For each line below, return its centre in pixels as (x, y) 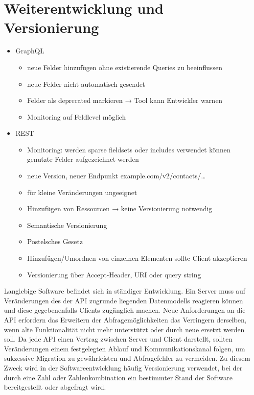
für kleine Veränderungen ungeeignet (82, 192)
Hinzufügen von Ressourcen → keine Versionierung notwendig (120, 209)
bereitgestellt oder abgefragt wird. (55, 387)
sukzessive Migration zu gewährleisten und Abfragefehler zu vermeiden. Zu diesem (127, 358)
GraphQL (30, 51)
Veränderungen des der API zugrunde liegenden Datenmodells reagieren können (124, 300)
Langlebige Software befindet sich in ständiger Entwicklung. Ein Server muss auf (125, 291)
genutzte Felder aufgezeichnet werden (83, 159)
